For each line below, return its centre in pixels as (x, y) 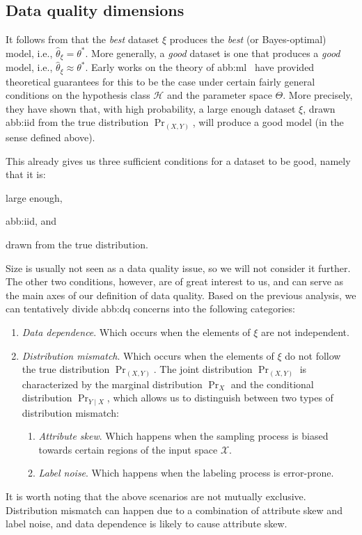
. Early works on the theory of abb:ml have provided (200, 67)
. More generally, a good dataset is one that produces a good (213, 53)
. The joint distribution (203, 369)
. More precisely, (318, 95)
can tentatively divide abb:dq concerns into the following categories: (150, 309)
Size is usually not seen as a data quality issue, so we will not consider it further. (178, 267)
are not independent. (305, 332)
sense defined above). (50, 137)
